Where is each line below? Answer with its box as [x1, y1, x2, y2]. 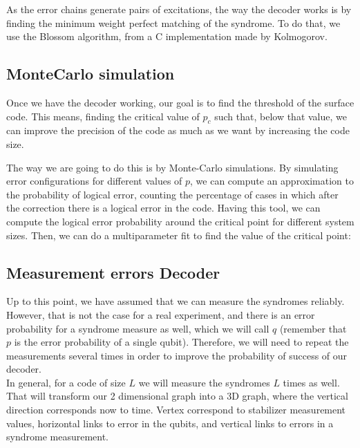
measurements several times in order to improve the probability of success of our [6, 348, 348, 362]
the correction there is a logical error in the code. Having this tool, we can [6, 200, 321, 215]
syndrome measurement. [6, 429, 108, 444]
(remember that [279, 321, 347, 335]
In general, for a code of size [6, 375, 126, 389]
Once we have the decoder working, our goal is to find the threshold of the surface [6, 95, 354, 109]
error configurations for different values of [6, 174, 182, 188]
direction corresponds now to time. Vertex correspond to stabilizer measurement [6, 402, 346, 417]
